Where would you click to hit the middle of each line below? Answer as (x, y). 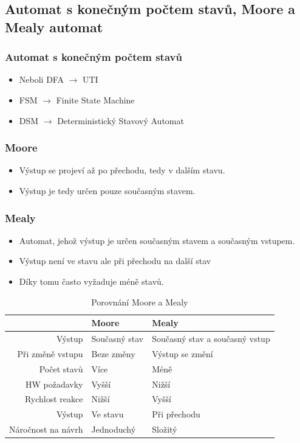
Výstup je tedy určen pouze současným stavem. (107, 190)
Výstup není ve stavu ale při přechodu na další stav (115, 261)
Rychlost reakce (54, 399)
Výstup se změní (182, 353)
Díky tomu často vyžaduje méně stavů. (91, 281)
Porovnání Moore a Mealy (140, 302)
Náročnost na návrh (46, 429)
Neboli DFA (41, 79)
